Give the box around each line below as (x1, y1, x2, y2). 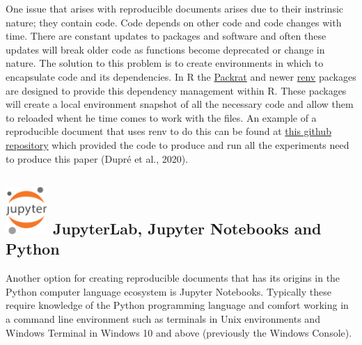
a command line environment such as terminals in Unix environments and (6, 311, 320, 326)
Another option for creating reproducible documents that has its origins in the (6, 271, 340, 285)
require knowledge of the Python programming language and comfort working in (6, 298, 349, 312)
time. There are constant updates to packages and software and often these (6, 29, 326, 43)
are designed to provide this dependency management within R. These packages (6, 83, 347, 97)
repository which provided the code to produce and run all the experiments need (6, 137, 349, 152)
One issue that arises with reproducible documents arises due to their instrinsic (6, 1, 344, 15)
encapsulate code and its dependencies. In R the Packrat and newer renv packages (6, 69, 356, 83)
